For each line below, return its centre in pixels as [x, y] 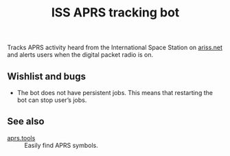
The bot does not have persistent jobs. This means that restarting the [115, 93]
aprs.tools [21, 138]
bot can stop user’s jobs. [52, 100]
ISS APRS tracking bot [115, 13]
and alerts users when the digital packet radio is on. [80, 55]
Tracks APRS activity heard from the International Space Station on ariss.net [115, 48]
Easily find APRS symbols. [61, 145]
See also [26, 121]
